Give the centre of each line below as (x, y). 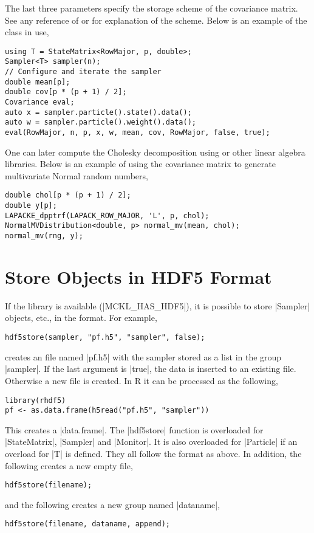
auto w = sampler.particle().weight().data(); (101, 122)
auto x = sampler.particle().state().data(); (98, 112)
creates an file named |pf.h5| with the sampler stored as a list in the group (143, 356)
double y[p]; (31, 206)
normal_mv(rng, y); (44, 236)
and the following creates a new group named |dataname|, (113, 504)
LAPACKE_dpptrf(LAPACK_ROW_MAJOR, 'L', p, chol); (107, 215)
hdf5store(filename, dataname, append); (88, 524)
